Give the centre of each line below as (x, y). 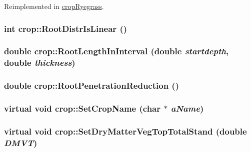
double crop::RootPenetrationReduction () (91, 85)
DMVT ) (21, 142)
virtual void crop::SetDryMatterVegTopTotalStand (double (125, 131)
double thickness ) (40, 63)
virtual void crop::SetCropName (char (82, 108)
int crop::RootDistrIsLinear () (66, 28)
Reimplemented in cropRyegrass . (54, 6)
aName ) (187, 108)
